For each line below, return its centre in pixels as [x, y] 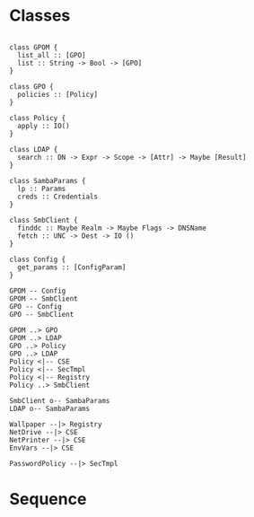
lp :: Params [42, 188]
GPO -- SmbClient [42, 314]
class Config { [38, 259]
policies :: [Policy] [58, 94]
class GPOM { [34, 47]
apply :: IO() [44, 126]
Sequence [48, 499]
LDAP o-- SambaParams [50, 408]
